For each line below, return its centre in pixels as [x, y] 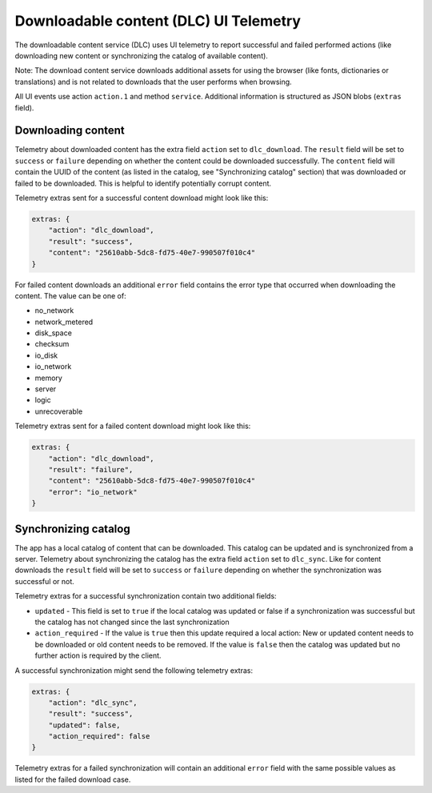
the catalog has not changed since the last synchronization [132, 622]
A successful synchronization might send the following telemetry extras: [134, 670]
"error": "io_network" [93, 492]
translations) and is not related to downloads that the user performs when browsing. [153, 82]
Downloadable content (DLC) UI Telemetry [158, 21]
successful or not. [45, 581]
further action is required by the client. [98, 655]
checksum [52, 344]
